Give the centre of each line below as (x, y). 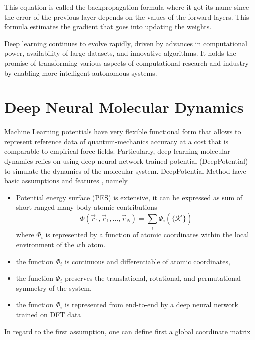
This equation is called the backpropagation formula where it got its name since (127, 7)
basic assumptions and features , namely (66, 181)
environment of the (45, 244)
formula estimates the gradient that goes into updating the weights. (108, 26)
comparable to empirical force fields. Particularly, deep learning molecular (117, 151)
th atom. (92, 244)
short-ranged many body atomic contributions (86, 207)
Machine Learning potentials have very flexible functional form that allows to (123, 131)
